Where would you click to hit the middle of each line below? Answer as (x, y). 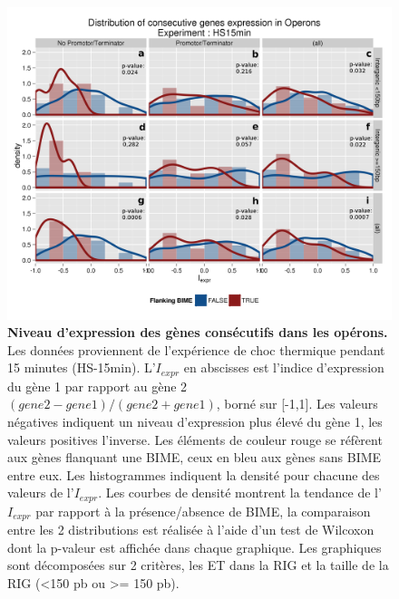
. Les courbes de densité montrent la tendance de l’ (240, 493)
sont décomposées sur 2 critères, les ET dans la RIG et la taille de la (198, 565)
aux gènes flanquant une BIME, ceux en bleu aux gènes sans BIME (195, 457)
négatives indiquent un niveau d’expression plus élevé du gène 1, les (195, 421)
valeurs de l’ (41, 493)
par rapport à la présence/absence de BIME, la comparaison (203, 511)
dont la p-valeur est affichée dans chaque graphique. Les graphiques (195, 547)
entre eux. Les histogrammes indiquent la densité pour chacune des (194, 474)
